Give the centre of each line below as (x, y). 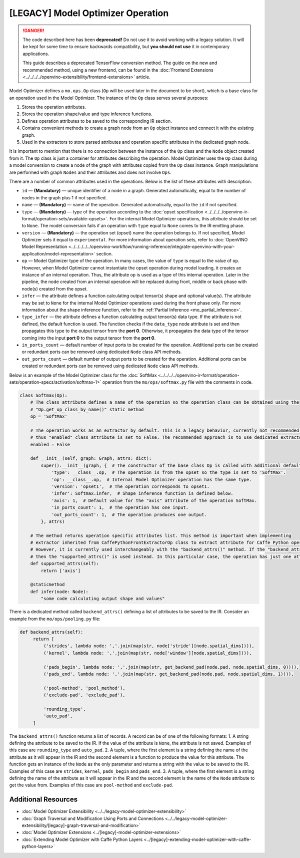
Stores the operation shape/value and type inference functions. (87, 114)
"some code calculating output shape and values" (103, 599)
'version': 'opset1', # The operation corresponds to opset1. (130, 486)
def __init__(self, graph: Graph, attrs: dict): (91, 459)
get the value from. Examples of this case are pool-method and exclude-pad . (91, 785)
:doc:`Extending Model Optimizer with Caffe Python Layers (82, 839)
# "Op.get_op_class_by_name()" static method (87, 409)
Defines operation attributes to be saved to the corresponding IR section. (97, 121)
